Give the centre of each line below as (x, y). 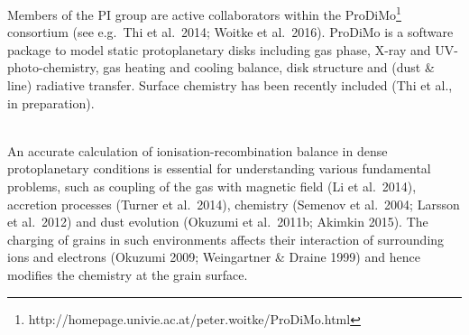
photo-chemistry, (53, 67)
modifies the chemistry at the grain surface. (128, 274)
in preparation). (51, 102)
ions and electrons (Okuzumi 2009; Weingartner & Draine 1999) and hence (214, 257)
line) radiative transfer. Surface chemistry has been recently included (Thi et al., (230, 85)
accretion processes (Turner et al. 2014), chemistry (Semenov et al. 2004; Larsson (234, 204)
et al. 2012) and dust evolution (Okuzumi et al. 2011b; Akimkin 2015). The (218, 222)
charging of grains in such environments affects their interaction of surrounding (226, 239)
